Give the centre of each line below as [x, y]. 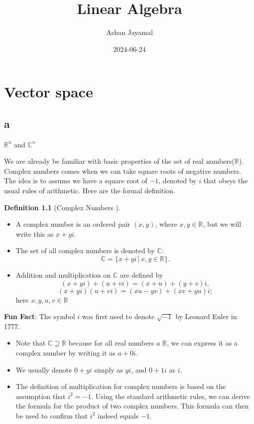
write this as [35, 233]
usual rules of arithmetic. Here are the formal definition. [90, 191]
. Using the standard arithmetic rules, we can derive [171, 396]
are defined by [141, 275]
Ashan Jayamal [129, 32]
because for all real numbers [111, 343]
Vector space [49, 92]
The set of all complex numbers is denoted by [85, 250]
